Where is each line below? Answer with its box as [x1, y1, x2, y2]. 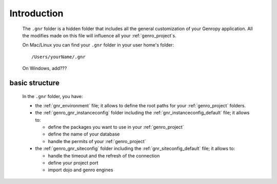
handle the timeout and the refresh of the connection [48, 152, 160, 158]
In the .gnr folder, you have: [22, 93, 83, 99]
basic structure [9, 78, 60, 87]
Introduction [9, 8, 64, 19]
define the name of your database [48, 131, 120, 137]
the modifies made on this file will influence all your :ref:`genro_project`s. [22, 32, 176, 38]
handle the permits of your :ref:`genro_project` [48, 138, 146, 144]
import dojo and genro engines [48, 167, 113, 173]
